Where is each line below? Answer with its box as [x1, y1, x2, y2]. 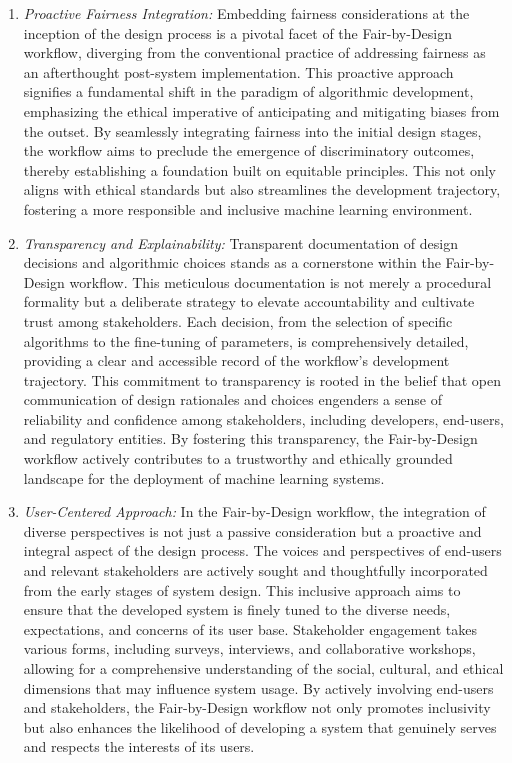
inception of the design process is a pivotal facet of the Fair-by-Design [23, 22, 453, 43]
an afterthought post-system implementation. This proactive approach [23, 61, 454, 82]
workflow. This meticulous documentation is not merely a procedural [69, 271, 492, 292]
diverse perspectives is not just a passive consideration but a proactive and [23, 520, 482, 541]
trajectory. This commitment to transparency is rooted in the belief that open [23, 369, 502, 390]
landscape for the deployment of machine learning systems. [23, 467, 385, 488]
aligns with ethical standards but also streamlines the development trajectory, [23, 179, 501, 200]
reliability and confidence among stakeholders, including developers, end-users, [23, 408, 504, 429]
